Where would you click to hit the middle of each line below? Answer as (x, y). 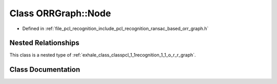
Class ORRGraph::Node (60, 13)
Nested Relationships (44, 43)
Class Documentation (45, 69)
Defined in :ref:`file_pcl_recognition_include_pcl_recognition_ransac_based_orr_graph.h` (115, 29)
